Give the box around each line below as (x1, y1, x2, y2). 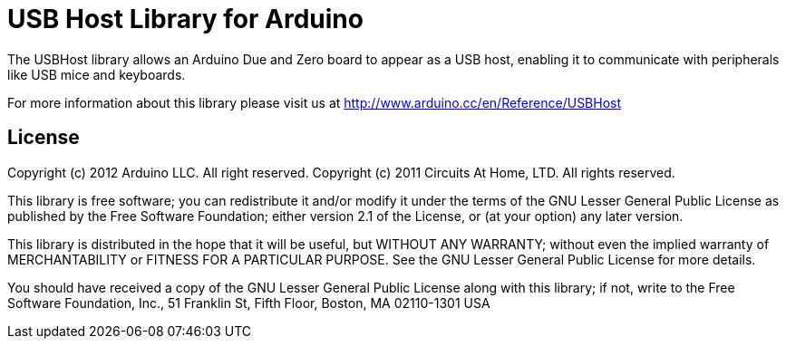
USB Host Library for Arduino (7, 4, 364, 34)
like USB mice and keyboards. (7, 66, 186, 82)
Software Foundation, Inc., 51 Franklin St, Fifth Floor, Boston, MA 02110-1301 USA (7, 294, 490, 311)
